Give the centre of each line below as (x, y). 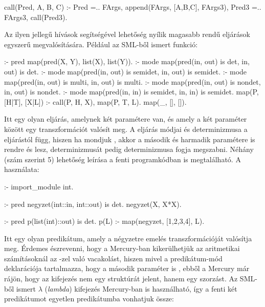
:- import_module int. (39, 186)
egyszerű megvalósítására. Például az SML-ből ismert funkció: (101, 44)
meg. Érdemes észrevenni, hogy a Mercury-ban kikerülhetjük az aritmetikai (122, 248)
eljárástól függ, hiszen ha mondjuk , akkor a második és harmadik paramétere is (130, 139)
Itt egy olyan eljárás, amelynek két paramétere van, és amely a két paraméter (126, 119)
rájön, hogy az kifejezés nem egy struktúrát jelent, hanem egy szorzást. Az (121, 279)
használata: (22, 169)
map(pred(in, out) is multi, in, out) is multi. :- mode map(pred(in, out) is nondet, (132, 81)
